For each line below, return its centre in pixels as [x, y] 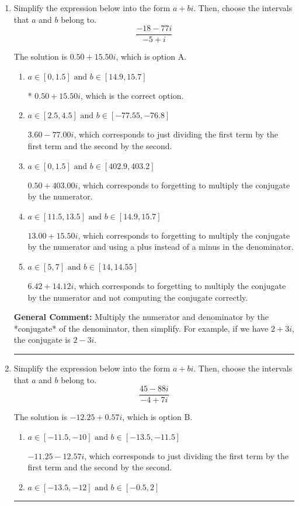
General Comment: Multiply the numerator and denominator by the [141, 317]
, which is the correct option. [132, 95]
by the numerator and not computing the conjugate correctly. [138, 297]
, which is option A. [151, 56]
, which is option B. [157, 417]
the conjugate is [42, 340]
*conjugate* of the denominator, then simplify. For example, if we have [141, 328]
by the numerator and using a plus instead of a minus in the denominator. [161, 247]
